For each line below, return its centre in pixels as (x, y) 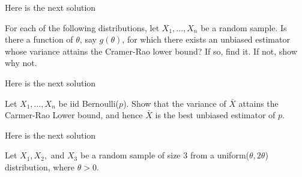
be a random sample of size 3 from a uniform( (165, 155)
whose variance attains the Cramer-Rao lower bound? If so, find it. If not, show (151, 51)
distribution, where (40, 166)
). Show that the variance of (175, 103)
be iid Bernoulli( (89, 103)
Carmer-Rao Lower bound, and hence (74, 115)
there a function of (39, 39)
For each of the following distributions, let (82, 27)
